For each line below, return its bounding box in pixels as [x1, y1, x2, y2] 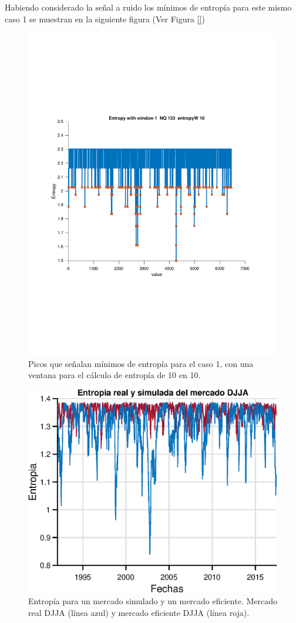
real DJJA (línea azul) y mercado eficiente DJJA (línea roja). [28, 606, 250, 618]
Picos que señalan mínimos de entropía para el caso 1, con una [28, 357, 254, 369]
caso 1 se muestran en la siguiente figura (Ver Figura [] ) [5, 12, 205, 25]
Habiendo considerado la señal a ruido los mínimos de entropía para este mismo [5, 1, 292, 13]
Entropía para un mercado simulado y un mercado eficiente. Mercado [28, 595, 277, 607]
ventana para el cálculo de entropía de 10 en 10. [28, 369, 201, 381]
